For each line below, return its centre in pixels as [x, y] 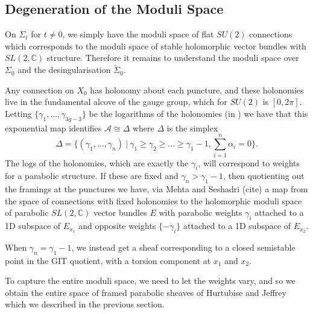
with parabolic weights [201, 212]
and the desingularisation [64, 70]
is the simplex [192, 127]
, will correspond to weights [249, 162]
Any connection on [40, 89]
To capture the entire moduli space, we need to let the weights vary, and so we [150, 281]
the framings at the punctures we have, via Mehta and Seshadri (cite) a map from [156, 189]
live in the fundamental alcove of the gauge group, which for [116, 102]
